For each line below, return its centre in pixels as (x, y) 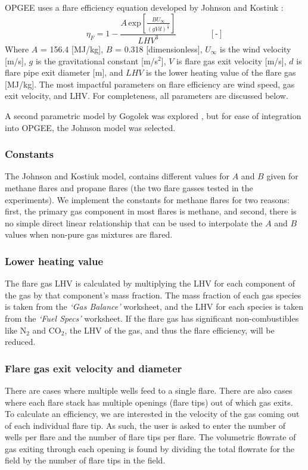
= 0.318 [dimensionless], (159, 49)
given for (282, 176)
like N (16, 330)
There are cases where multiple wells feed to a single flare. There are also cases (149, 390)
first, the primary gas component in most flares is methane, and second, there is (151, 211)
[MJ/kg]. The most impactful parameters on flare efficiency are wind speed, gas (150, 84)
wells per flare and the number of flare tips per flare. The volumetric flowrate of (150, 437)
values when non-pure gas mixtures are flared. (89, 234)
